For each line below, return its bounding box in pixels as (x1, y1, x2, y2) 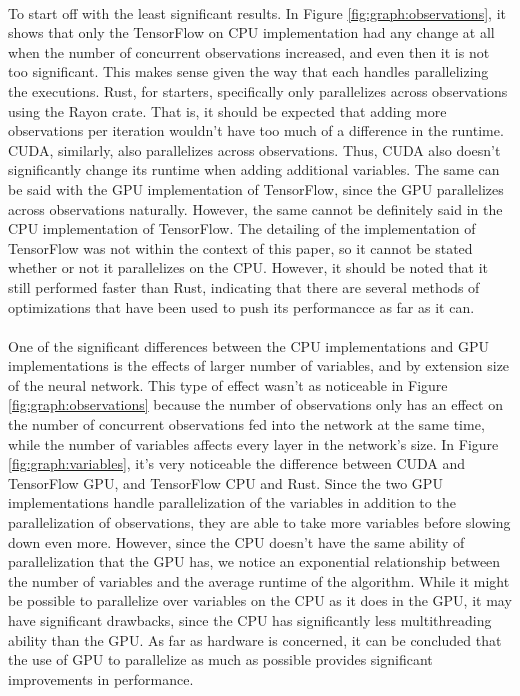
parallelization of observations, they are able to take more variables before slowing (8, 512, 511, 533)
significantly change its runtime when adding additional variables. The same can (8, 159, 500, 180)
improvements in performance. (8, 668, 194, 689)
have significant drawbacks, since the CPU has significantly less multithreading (8, 610, 492, 630)
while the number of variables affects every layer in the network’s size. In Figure (8, 433, 499, 454)
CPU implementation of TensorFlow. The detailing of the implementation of (8, 218, 476, 239)
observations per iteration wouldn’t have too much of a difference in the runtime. (8, 120, 504, 141)
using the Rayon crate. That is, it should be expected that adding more (8, 100, 447, 121)
